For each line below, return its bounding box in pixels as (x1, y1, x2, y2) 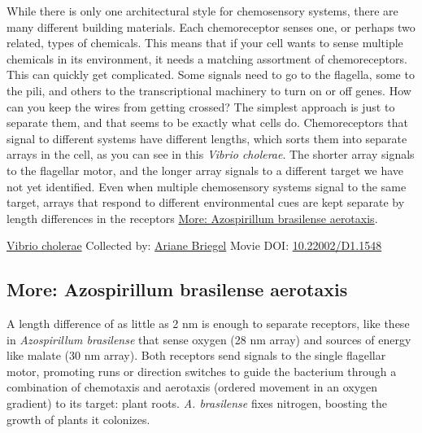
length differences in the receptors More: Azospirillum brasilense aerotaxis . (7, 209, 378, 226)
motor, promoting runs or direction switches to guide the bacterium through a (7, 362, 397, 379)
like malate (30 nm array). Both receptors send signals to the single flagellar (7, 347, 386, 364)
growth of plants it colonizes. (7, 410, 150, 427)
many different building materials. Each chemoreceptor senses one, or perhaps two (7, 18, 415, 35)
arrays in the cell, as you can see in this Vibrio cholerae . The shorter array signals (7, 146, 415, 163)
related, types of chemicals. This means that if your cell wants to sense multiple (7, 34, 403, 51)
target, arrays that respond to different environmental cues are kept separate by (7, 194, 405, 211)
